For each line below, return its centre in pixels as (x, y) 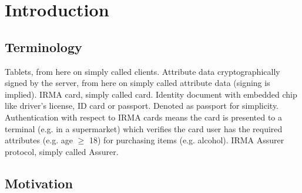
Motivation (39, 183)
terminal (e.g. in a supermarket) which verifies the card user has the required (144, 128)
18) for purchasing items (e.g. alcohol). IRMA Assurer (187, 140)
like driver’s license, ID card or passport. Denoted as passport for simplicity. (142, 106)
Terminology (43, 46)
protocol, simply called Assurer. (62, 151)
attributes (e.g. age (39, 140)
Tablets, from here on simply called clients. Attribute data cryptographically (142, 71)
